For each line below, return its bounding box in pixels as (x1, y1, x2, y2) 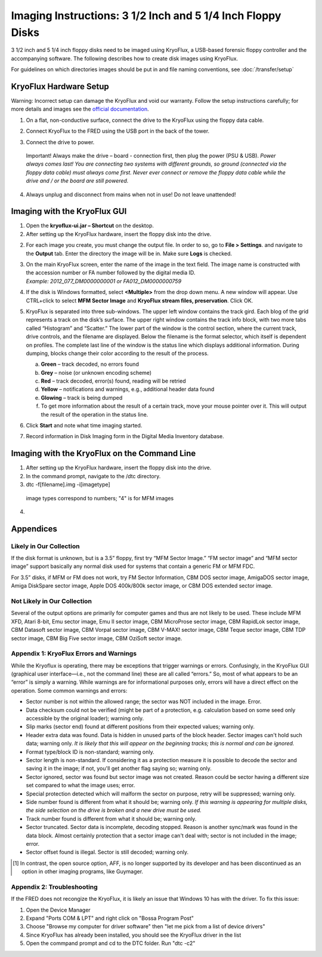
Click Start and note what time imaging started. (26, 422, 143, 429)
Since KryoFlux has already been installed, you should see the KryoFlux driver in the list (26, 931, 241, 938)
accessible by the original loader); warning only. (26, 715, 144, 722)
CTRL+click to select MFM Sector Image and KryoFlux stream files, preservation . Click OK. (26, 296, 253, 304)
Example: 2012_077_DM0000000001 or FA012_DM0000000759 (26, 277, 182, 285)
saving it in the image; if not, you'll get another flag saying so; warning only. (26, 765, 212, 772)
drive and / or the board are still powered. (26, 177, 129, 185)
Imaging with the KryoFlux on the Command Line (11, 448, 196, 458)
